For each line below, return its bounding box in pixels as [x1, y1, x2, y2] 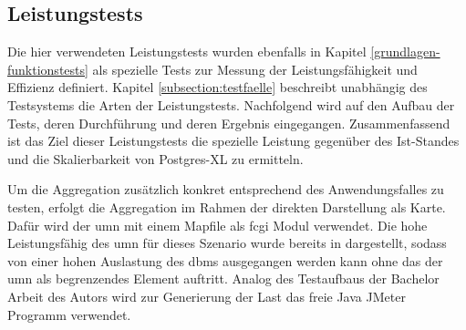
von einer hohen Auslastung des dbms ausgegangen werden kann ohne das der [7, 251, 443, 270]
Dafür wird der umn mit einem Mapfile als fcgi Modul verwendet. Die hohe [7, 215, 428, 234]
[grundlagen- [370, 42, 440, 61]
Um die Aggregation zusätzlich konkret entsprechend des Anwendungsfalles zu [7, 180, 444, 199]
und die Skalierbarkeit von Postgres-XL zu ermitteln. [7, 149, 304, 168]
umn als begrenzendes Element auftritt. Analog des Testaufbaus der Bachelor [7, 269, 440, 288]
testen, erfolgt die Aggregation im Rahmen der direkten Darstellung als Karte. [7, 197, 446, 216]
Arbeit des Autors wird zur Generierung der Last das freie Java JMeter [7, 286, 406, 305]
